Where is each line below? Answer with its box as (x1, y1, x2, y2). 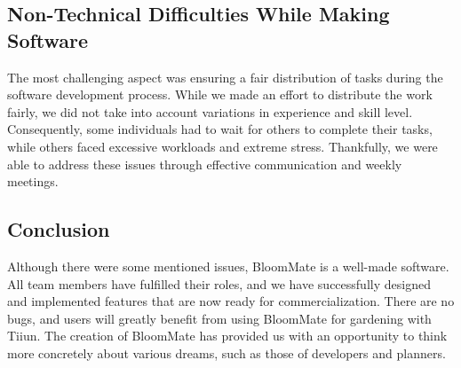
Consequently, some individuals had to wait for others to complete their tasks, (7, 120, 433, 138)
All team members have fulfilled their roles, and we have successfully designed (7, 274, 431, 293)
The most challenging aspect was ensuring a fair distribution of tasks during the (7, 67, 443, 86)
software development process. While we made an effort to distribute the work (7, 85, 433, 104)
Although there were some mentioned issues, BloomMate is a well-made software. (7, 256, 449, 275)
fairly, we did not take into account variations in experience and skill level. (7, 102, 413, 121)
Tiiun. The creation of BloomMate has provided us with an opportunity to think (7, 326, 448, 345)
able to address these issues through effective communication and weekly (7, 154, 402, 173)
